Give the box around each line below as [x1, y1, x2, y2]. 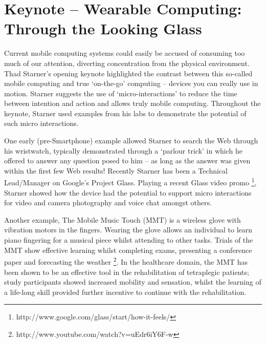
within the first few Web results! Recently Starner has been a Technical [4, 165, 228, 176]
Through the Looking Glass [4, 18, 202, 39]
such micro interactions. [4, 118, 79, 128]
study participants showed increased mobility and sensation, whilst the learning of [4, 276, 261, 287]
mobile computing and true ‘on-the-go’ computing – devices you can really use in [4, 78, 258, 89]
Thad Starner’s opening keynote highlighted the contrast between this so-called [4, 68, 253, 78]
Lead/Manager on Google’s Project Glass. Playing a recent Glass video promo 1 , [4, 176, 257, 188]
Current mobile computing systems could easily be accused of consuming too [4, 48, 245, 58]
